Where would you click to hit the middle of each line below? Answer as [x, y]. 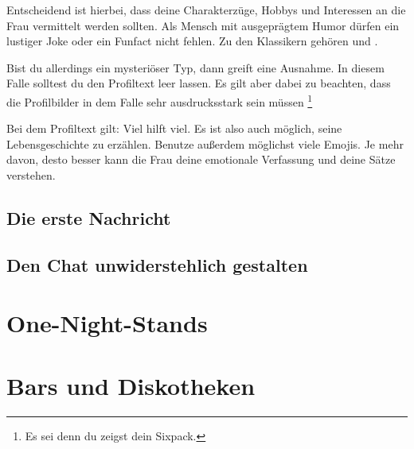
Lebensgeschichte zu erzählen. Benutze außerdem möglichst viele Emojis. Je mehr [205, 143]
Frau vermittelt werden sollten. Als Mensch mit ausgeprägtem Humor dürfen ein [203, 25]
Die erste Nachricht [89, 217]
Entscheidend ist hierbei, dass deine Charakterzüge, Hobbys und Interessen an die [206, 10]
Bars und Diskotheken [131, 385]
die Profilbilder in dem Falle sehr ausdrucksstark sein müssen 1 [160, 100]
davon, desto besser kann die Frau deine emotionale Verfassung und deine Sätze [201, 159]
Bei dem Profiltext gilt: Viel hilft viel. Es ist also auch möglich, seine [174, 128]
